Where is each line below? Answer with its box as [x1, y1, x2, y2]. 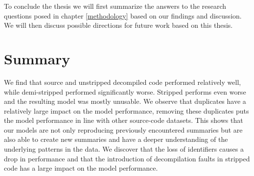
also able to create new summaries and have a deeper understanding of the [4, 134, 228, 144]
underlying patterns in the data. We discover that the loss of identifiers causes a [4, 144, 244, 154]
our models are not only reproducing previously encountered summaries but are [4, 124, 243, 135]
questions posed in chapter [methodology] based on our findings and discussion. [4, 10, 242, 20]
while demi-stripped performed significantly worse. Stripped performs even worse [4, 86, 246, 97]
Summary [4, 48, 70, 68]
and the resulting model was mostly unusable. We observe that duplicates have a [4, 96, 246, 106]
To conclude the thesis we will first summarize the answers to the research [4, 1, 227, 11]
